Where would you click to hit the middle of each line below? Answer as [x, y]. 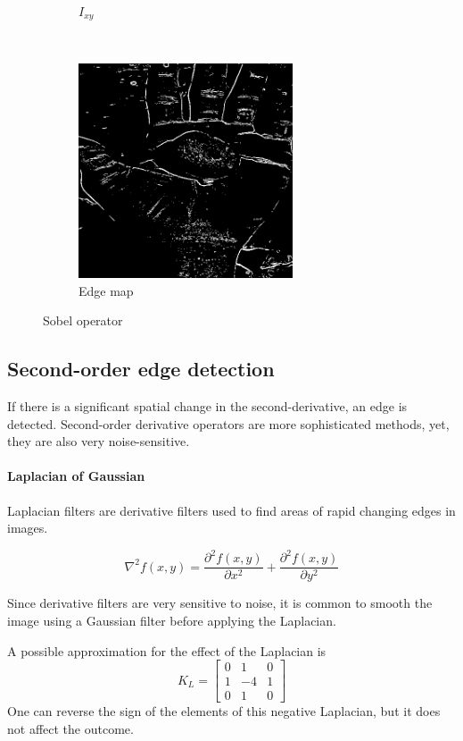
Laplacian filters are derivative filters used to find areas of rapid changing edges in [231, 510]
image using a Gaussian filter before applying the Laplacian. [172, 620]
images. [28, 528]
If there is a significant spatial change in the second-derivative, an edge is [207, 406]
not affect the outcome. [70, 728]
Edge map [106, 290]
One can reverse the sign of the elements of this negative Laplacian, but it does [224, 711]
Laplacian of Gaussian [76, 476]
